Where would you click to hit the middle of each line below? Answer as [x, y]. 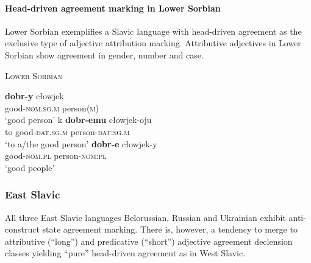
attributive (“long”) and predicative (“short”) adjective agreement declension [149, 241]
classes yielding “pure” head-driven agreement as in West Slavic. [125, 253]
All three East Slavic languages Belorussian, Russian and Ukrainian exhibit [145, 217]
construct [22, 229]
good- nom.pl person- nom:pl [56, 156]
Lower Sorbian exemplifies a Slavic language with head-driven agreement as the [153, 31]
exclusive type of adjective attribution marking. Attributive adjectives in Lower [153, 43]
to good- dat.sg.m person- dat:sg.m [67, 131]
